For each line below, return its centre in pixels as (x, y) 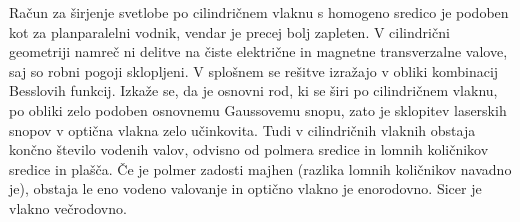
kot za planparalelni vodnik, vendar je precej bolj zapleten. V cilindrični (229, 31)
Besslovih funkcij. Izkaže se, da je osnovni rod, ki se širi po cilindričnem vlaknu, (253, 90)
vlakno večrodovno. (68, 207)
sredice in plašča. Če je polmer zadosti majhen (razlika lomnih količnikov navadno (260, 168)
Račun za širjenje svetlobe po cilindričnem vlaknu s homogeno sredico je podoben (259, 12)
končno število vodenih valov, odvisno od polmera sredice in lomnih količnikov (249, 149)
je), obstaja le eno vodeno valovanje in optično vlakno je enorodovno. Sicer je (245, 188)
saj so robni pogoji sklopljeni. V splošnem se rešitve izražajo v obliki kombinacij (254, 70)
